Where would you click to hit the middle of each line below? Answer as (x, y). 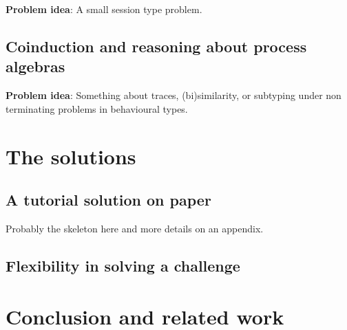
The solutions (71, 156)
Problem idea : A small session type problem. (104, 9)
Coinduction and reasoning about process (156, 46)
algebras (35, 66)
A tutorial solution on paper (108, 200)
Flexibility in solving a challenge (123, 265)
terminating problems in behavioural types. (97, 108)
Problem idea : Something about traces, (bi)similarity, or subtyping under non (173, 95)
